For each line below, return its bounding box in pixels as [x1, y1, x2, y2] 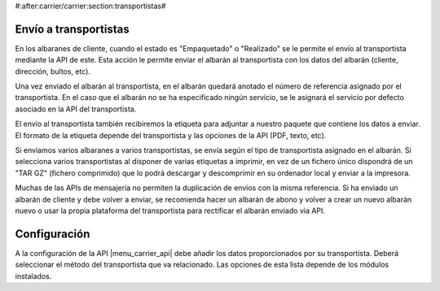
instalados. [15, 271, 52, 280]
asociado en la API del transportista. [15, 104, 137, 114]
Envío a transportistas [15, 22, 130, 36]
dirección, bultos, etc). [15, 66, 91, 76]
